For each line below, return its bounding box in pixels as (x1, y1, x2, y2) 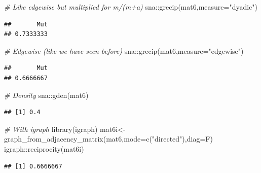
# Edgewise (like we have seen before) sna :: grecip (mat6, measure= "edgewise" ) (4, 45, 244, 56)
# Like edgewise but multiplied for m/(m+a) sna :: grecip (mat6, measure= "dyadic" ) (4, 2, 258, 12)
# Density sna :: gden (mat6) (4, 89, 89, 100)
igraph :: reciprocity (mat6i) (4, 143, 84, 154)
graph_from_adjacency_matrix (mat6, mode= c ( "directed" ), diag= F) (4, 133, 213, 144)
